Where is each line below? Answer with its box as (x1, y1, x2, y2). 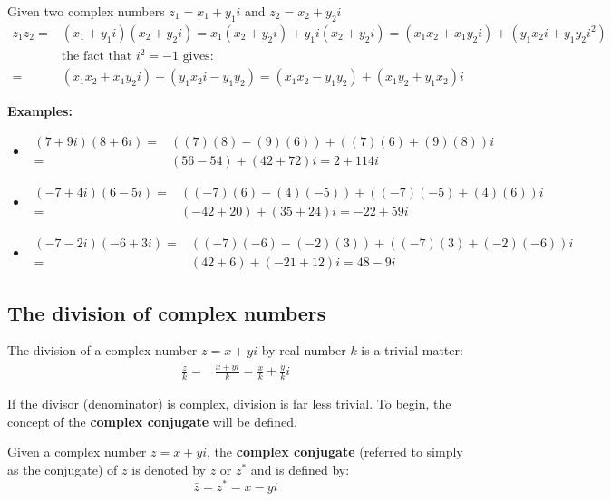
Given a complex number (7, 442, 147, 461)
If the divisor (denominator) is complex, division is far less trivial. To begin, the (7, 394, 451, 413)
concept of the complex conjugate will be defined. (7, 411, 297, 430)
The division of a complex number (7, 341, 198, 360)
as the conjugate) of (7, 459, 118, 478)
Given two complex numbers (7, 2, 165, 20)
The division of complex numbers (7, 298, 326, 326)
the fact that (61, 50, 132, 63)
